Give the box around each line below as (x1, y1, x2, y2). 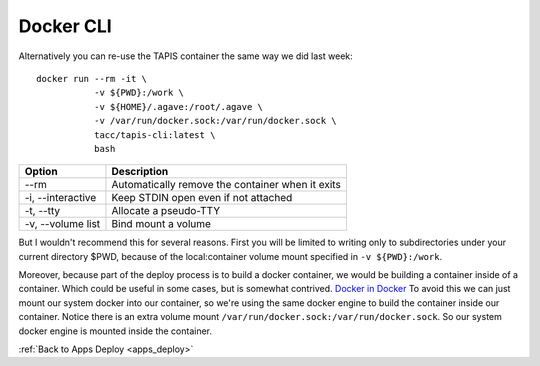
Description (111, 165, 169, 179)
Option (24, 165, 59, 179)
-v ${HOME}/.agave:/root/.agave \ (93, 101, 264, 112)
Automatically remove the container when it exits (111, 178, 342, 192)
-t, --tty (24, 204, 60, 218)
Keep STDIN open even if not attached (111, 191, 293, 205)
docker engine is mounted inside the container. (18, 325, 213, 337)
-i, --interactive (24, 191, 97, 205)
